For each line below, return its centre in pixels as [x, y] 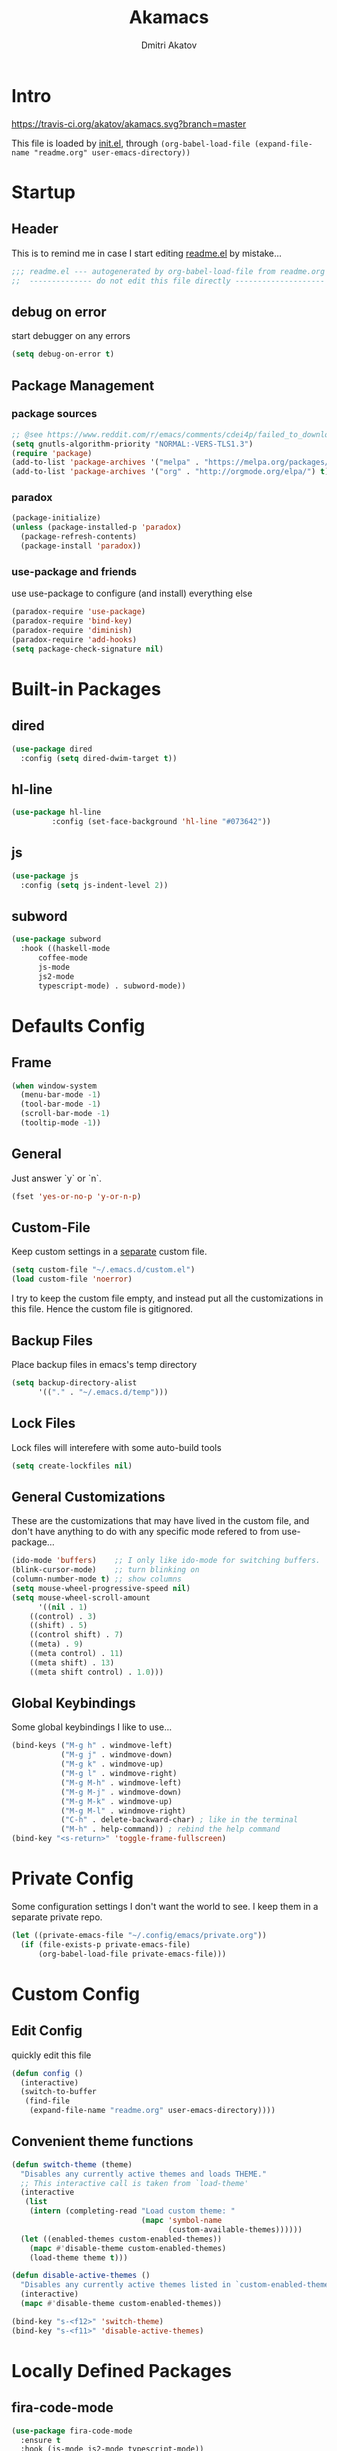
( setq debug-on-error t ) [63, 354]
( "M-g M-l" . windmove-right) [123, 1811]
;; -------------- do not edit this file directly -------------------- [168, 281]
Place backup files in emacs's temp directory [104, 1365]
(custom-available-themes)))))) [235, 2229]
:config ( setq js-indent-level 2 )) [94, 885]
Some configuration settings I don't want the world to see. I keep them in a [165, 1907]
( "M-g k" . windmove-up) [112, 1764]
